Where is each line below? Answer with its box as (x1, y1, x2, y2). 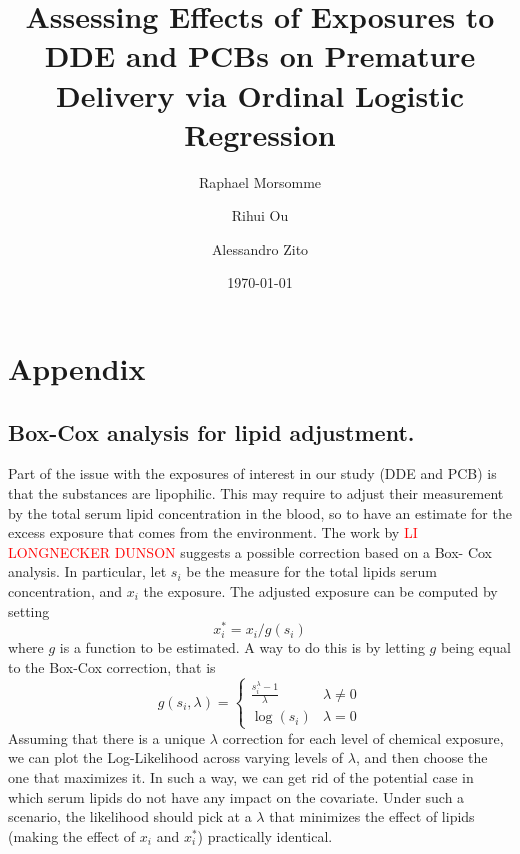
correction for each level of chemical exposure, (222, 727, 504, 748)
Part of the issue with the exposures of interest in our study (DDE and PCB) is (8, 463, 497, 484)
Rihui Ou (231, 205, 289, 226)
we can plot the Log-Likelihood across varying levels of (8, 747, 344, 768)
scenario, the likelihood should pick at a (8, 806, 252, 827)
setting (8, 600, 50, 621)
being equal (440, 637, 511, 658)
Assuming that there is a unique (8, 727, 206, 748)
